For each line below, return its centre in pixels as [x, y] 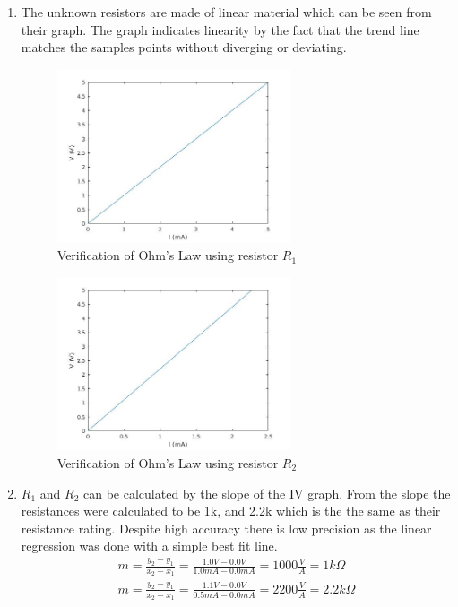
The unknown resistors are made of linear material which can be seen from [226, 12]
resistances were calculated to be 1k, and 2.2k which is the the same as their [231, 511]
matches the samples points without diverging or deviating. [184, 47]
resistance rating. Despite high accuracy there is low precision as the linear [226, 528]
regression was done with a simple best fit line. [149, 546]
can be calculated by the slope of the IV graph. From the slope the [267, 493]
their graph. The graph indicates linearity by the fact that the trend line [220, 29]
